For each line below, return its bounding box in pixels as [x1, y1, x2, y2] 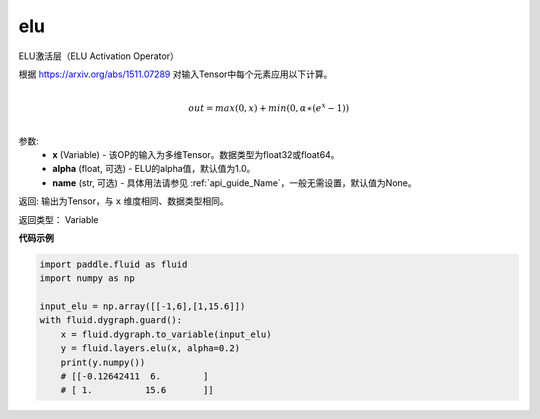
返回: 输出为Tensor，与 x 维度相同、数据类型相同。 [18, 195, 229, 207]
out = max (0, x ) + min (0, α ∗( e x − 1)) [188, 101, 350, 114]
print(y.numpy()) [60, 356, 146, 368]
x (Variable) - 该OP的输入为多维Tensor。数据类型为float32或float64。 [52, 148, 340, 160]
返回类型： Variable [18, 213, 99, 225]
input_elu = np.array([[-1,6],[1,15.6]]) [39, 301, 246, 312]
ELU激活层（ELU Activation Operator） [18, 50, 179, 62]
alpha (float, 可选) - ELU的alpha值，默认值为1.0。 [52, 163, 256, 175]
